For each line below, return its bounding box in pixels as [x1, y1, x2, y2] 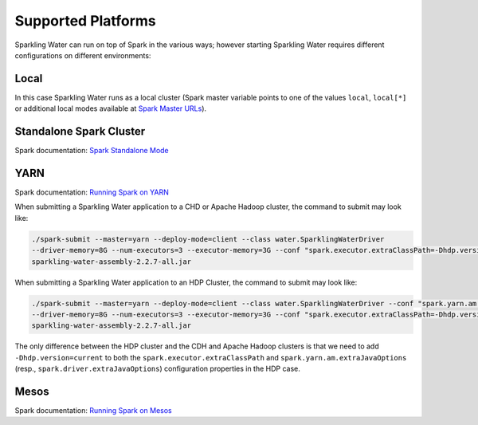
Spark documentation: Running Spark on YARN [14, 187, 169, 197]
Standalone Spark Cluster [14, 124, 146, 139]
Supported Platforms [14, 12, 157, 30]
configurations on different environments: [14, 50, 151, 60]
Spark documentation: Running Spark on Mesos [14, 406, 172, 415]
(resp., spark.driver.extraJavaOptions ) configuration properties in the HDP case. [14, 364, 300, 374]
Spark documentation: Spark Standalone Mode [14, 146, 169, 155]
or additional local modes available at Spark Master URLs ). [14, 104, 207, 113]
